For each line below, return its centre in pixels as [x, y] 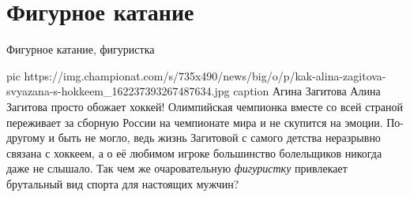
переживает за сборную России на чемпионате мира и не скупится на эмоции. [195, 122]
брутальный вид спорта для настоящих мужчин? [123, 183]
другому [26, 138]
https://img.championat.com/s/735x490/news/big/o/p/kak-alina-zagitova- [205, 75]
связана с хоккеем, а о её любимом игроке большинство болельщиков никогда [194, 152]
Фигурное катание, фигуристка [81, 49]
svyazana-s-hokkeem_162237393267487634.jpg [118, 91]
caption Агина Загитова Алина [307, 91]
